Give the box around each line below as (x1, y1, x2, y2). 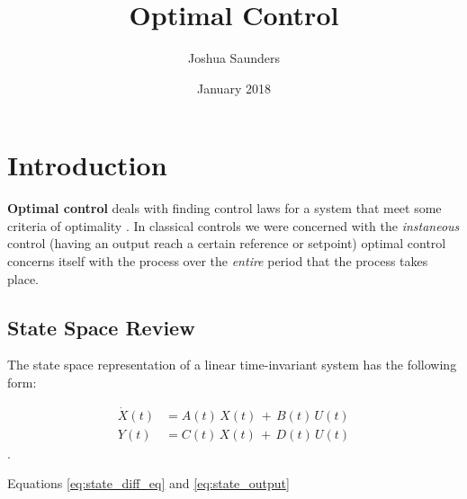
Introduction (7, 147, 167, 183)
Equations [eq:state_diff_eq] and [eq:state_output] (7, 474, 290, 493)
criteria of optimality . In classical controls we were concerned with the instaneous (7, 216, 460, 235)
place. (7, 269, 39, 288)
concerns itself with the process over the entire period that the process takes (7, 252, 428, 271)
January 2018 (197, 78, 271, 97)
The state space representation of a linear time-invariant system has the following (7, 355, 457, 374)
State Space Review (7, 313, 195, 341)
